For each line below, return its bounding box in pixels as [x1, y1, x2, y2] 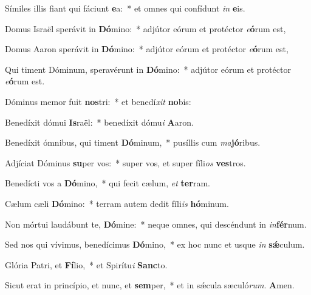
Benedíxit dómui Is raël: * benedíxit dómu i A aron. [5, 115, 194, 128]
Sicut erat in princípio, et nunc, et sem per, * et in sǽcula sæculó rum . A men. [5, 279, 295, 291]
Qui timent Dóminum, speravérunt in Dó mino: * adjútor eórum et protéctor [5, 63, 291, 75]
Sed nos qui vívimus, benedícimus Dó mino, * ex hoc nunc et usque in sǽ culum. [5, 238, 305, 251]
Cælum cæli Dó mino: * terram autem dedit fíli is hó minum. [5, 197, 229, 209]
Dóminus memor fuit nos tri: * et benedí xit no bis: [5, 95, 191, 107]
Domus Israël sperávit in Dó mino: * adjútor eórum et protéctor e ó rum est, [5, 22, 286, 35]
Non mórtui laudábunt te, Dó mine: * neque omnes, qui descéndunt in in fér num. [5, 217, 307, 230]
